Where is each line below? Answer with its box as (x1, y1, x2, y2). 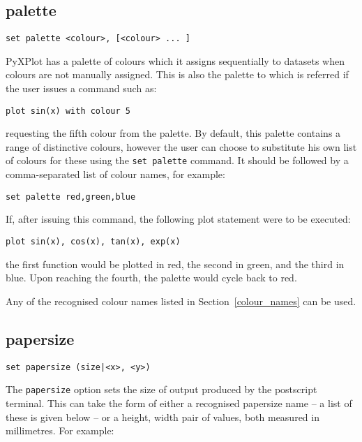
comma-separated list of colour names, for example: (6, 167, 225, 182)
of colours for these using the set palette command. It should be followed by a (6, 153, 349, 168)
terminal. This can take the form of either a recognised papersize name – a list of (6, 395, 352, 410)
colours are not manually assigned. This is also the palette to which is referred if (6, 67, 349, 82)
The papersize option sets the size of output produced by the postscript (6, 382, 317, 397)
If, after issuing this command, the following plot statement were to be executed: (6, 212, 351, 226)
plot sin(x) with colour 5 (6, 105, 130, 116)
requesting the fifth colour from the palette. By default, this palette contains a (6, 126, 341, 140)
